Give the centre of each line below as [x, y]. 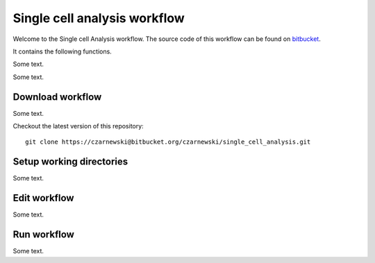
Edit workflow [43, 198]
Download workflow [57, 97]
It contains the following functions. [62, 51]
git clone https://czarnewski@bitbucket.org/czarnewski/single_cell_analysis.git [168, 142]
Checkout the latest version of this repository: [78, 126]
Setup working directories [70, 162]
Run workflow [43, 235]
